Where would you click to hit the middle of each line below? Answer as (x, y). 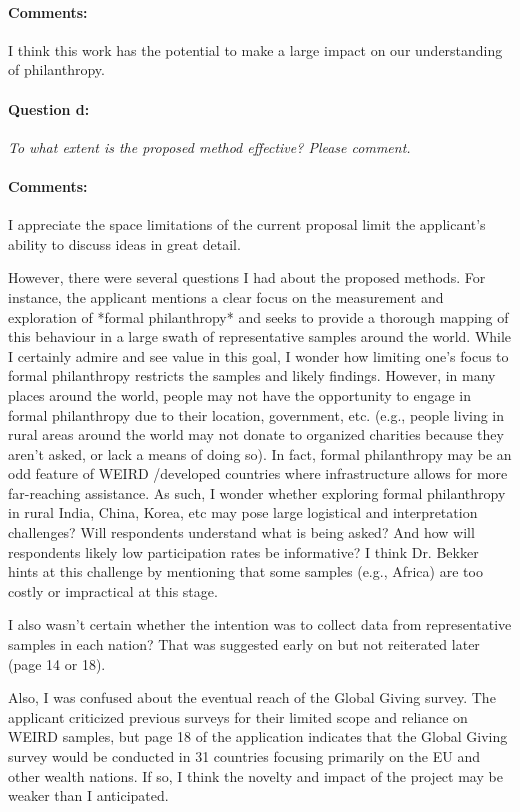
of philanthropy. (56, 69)
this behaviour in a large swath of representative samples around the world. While (260, 336)
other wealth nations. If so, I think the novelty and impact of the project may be (255, 775)
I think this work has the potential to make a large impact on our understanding (255, 49)
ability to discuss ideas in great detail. (124, 243)
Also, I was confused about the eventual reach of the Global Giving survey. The (252, 697)
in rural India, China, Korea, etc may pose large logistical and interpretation (243, 512)
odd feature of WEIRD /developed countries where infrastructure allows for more (258, 473)
